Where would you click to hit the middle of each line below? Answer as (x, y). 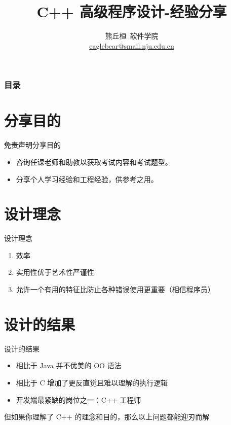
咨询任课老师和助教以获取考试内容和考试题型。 (94, 162)
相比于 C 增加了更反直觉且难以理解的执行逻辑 (92, 382)
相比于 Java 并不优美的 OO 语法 (69, 365)
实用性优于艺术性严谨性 (55, 272)
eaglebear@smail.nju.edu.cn (132, 45)
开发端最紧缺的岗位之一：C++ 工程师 (79, 399)
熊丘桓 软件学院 (132, 36)
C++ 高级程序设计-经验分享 (132, 11)
